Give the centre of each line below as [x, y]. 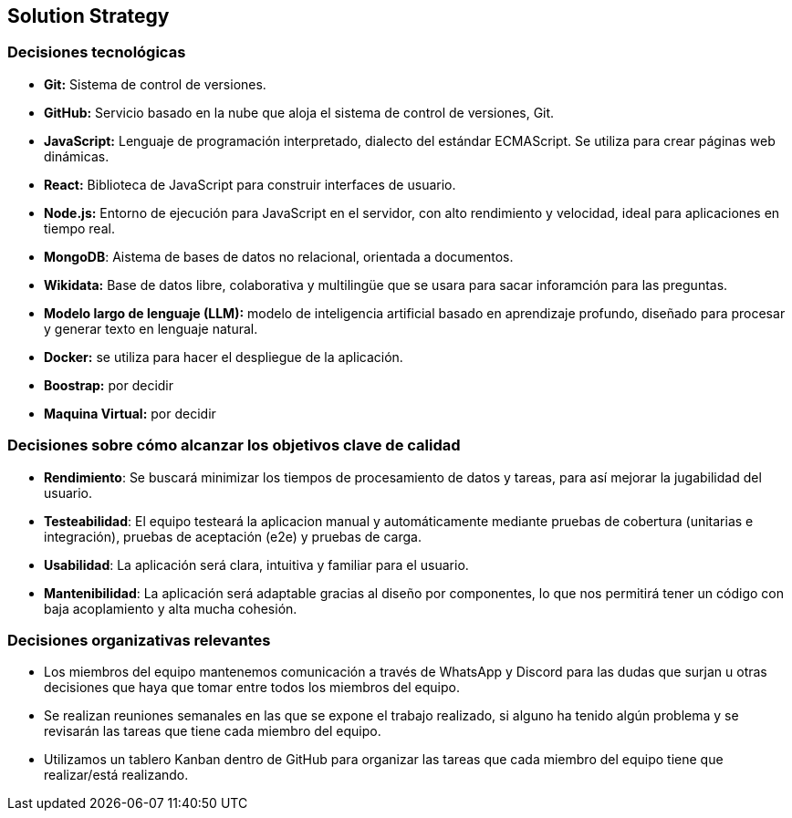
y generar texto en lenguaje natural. [151, 328]
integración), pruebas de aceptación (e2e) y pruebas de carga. [233, 536]
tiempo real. [79, 228]
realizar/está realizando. [116, 775]
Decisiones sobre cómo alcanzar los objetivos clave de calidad [234, 445]
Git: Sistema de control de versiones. [155, 84]
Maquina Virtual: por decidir [130, 413]
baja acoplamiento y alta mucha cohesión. [171, 608]
